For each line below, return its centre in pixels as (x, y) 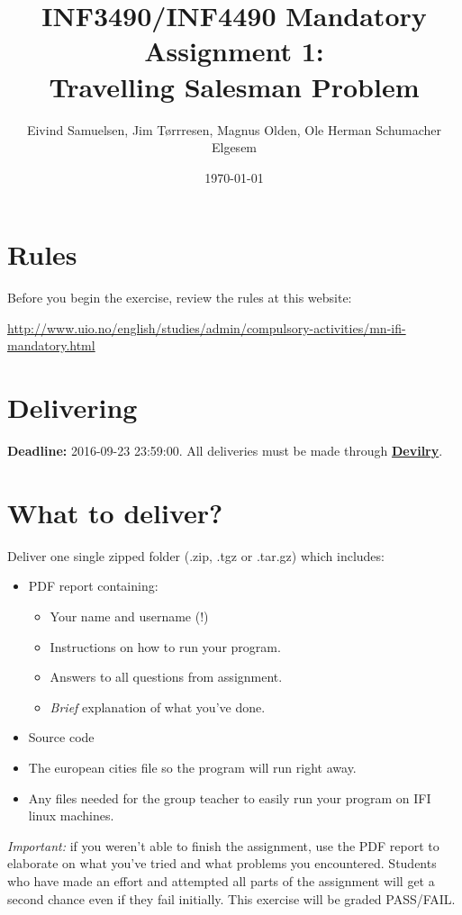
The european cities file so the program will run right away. (192, 767)
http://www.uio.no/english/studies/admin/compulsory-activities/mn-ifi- (207, 327)
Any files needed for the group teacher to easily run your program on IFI (230, 797)
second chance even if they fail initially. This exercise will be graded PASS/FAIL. (231, 898)
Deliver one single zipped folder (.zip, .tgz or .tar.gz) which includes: (196, 555)
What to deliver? (115, 512)
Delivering (72, 408)
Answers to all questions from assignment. (166, 677)
